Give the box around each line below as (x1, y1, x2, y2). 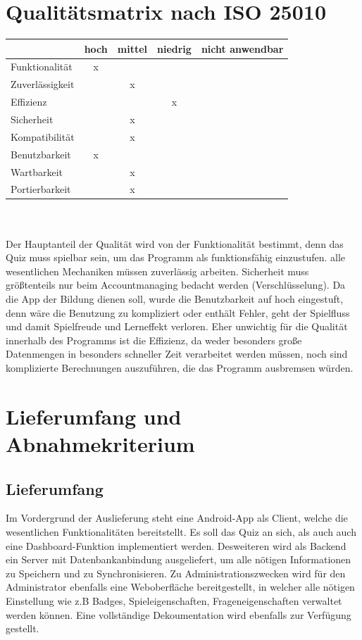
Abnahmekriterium (6, 429, 195, 458)
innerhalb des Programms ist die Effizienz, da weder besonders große (6, 332, 302, 347)
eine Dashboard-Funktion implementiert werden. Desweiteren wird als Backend (6, 538, 347, 553)
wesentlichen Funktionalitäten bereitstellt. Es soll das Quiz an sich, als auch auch (6, 524, 356, 539)
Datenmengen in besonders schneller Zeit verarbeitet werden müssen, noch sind (6, 346, 348, 361)
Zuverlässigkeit (11, 77, 75, 92)
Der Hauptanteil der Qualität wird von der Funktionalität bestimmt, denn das (6, 236, 344, 251)
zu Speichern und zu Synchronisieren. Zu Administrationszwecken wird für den (6, 565, 346, 580)
